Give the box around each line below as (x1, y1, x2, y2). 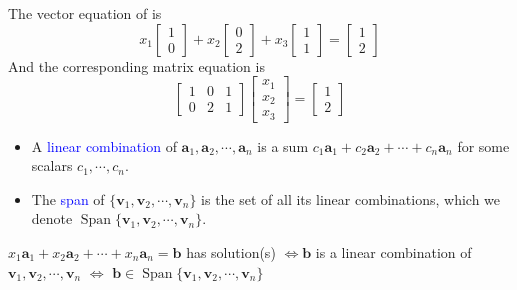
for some (457, 135, 510, 156)
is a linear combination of (315, 242, 472, 263)
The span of (31, 188, 105, 209)
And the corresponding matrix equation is (8, 55, 265, 76)
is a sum (257, 135, 309, 156)
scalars (31, 155, 73, 176)
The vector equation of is (8, 3, 162, 23)
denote (31, 208, 73, 229)
